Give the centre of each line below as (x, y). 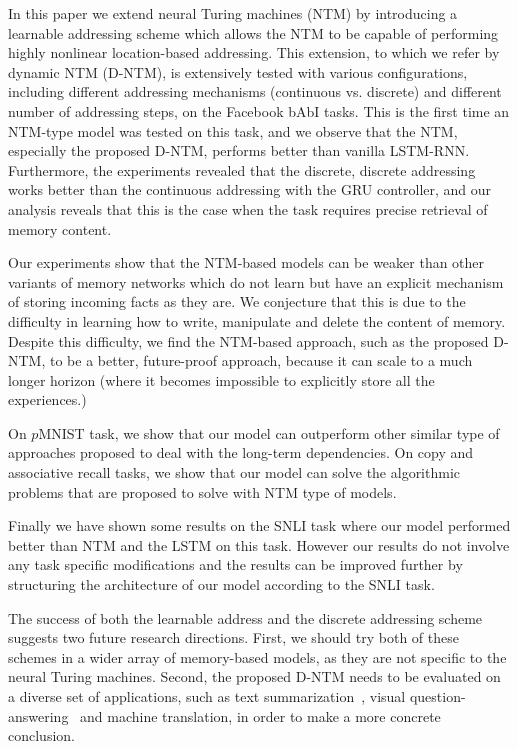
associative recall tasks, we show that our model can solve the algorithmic (234, 472)
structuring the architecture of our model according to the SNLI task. (221, 584)
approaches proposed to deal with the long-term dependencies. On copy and (241, 452)
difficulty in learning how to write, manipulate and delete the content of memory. (257, 320)
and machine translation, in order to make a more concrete (260, 715)
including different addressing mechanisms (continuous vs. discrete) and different (255, 91)
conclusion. (41, 735)
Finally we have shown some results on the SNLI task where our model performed (259, 525)
